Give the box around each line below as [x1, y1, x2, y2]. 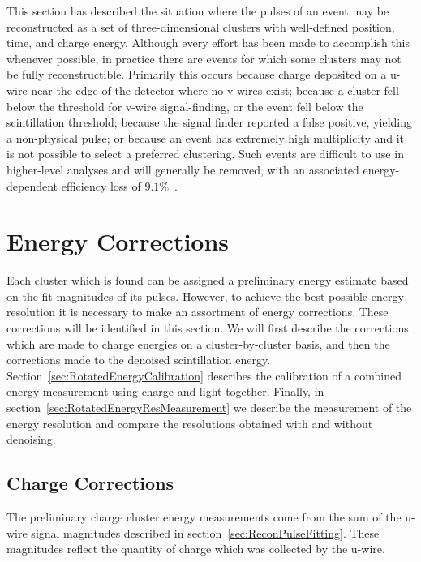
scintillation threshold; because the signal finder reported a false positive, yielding [6, 114, 412, 131]
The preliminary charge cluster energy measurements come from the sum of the [6, 508, 402, 525]
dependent [6, 177, 58, 194]
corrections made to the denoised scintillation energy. [6, 351, 271, 368]
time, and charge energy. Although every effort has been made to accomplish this [6, 34, 410, 51]
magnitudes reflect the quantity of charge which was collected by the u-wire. [6, 540, 385, 557]
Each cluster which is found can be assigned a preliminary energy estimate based [6, 272, 409, 289]
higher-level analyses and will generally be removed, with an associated [6, 161, 359, 178]
